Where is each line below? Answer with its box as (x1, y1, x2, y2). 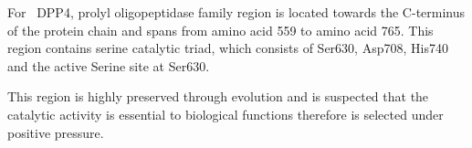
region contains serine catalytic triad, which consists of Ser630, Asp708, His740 (7, 38, 448, 58)
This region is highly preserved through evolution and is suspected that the (7, 87, 429, 106)
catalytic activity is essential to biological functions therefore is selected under (7, 104, 444, 123)
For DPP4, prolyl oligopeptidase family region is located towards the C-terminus (7, 3, 466, 21)
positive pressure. (7, 122, 104, 142)
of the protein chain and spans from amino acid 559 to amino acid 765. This (7, 20, 434, 39)
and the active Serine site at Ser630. (7, 56, 210, 75)
